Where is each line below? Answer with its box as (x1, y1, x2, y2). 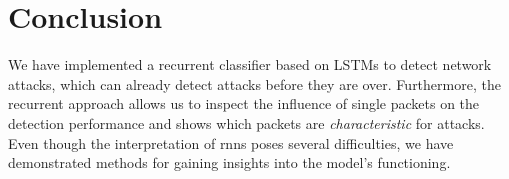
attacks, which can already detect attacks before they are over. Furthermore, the (8, 73, 501, 94)
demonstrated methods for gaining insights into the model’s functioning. (8, 152, 451, 173)
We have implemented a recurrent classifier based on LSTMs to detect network (8, 54, 492, 75)
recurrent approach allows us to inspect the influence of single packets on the (8, 93, 480, 114)
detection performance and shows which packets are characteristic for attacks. (8, 112, 485, 133)
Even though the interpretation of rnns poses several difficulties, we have (8, 132, 454, 153)
